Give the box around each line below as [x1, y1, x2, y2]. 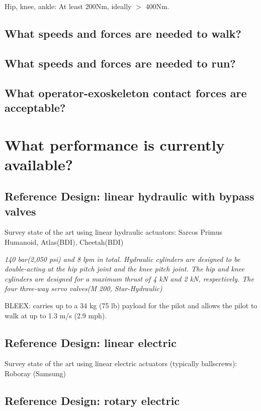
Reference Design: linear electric [5, 334, 177, 350]
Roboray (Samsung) [5, 368, 66, 379]
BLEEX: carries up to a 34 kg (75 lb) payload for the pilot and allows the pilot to [5, 300, 257, 311]
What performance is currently [5, 134, 225, 155]
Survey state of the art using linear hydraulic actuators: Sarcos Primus [5, 227, 222, 237]
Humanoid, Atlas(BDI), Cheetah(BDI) [5, 237, 124, 247]
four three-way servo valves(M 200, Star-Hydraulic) [5, 283, 162, 294]
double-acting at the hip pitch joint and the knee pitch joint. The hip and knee [5, 263, 244, 274]
